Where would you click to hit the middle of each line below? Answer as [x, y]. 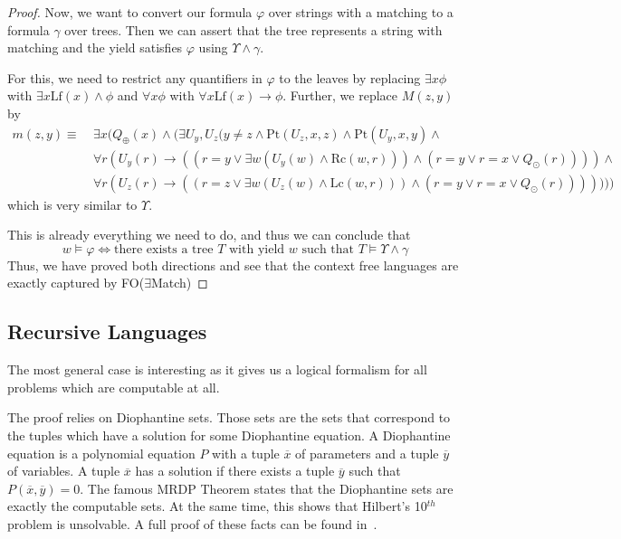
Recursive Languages [107, 331]
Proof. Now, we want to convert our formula [130, 12]
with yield [257, 249]
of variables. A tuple [64, 471]
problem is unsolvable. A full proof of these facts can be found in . [192, 523]
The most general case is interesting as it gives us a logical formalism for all [217, 369]
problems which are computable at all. [114, 387]
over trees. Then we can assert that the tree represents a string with [253, 29]
